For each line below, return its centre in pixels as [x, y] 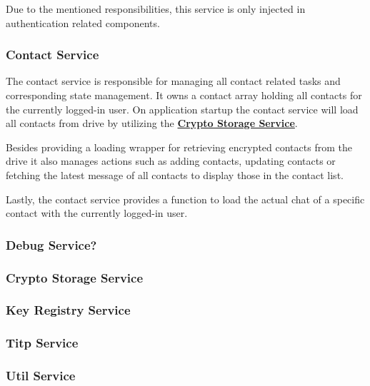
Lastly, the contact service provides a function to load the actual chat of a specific [185, 199]
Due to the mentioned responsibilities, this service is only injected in [156, 9]
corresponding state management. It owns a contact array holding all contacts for [184, 95]
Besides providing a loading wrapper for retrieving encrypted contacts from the [179, 147]
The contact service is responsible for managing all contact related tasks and [173, 81]
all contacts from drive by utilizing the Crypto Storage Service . [152, 123]
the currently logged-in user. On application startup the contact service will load [182, 109]
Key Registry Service [68, 310]
